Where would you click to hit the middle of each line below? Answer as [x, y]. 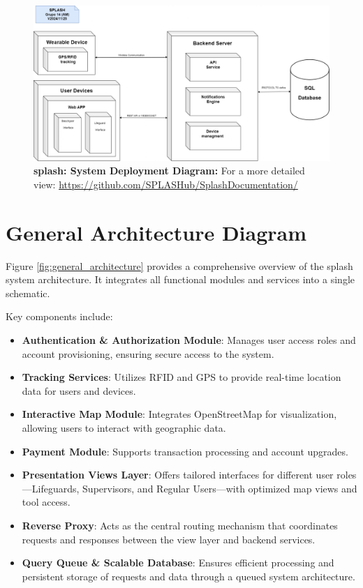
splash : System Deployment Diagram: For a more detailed [169, 171]
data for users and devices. [79, 390]
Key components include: [59, 316]
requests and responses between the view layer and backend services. [169, 539]
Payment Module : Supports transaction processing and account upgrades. [185, 451]
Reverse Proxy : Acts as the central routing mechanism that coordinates [180, 525]
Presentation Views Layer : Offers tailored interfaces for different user [178, 475]
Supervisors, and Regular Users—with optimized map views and [220, 488]
